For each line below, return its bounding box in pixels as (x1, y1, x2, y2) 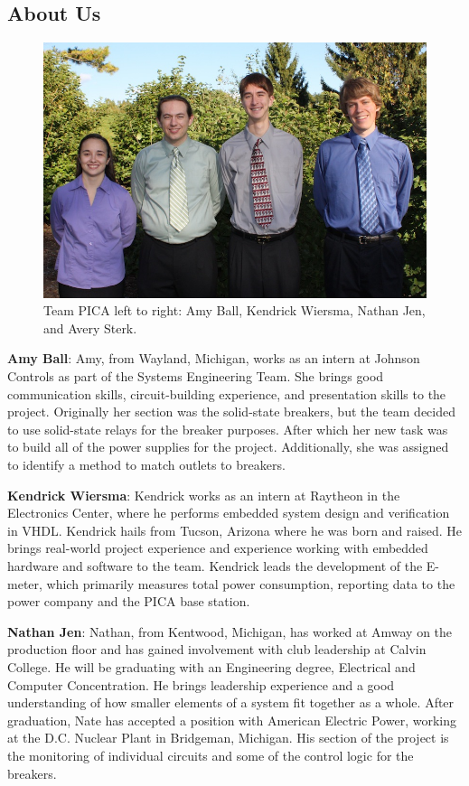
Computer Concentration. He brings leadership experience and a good (7, 675, 395, 694)
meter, (7, 574, 42, 593)
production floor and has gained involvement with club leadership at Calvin (7, 640, 427, 659)
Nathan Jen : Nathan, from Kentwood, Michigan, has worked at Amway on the (7, 622, 453, 641)
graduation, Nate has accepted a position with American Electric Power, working (7, 710, 456, 729)
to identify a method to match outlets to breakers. (7, 455, 286, 474)
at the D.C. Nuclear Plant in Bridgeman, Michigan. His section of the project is (7, 728, 449, 747)
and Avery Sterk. (43, 318, 137, 337)
